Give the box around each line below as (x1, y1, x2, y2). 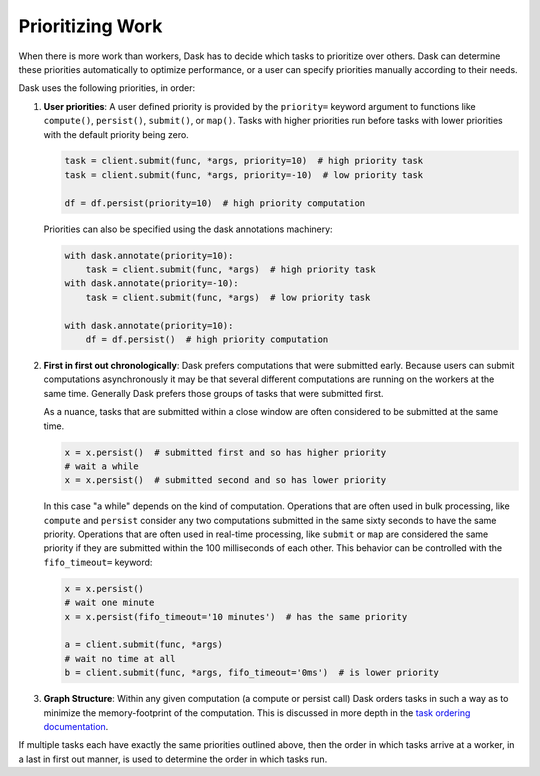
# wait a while (64, 460, 139, 472)
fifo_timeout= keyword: (43, 556, 153, 568)
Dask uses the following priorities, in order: (18, 82, 195, 94)
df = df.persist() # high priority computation (85, 333, 329, 345)
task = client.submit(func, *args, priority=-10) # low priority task (64, 169, 424, 180)
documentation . (43, 720, 109, 732)
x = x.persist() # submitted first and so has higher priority (64, 446, 387, 458)
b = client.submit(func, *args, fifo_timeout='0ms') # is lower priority (64, 667, 440, 679)
